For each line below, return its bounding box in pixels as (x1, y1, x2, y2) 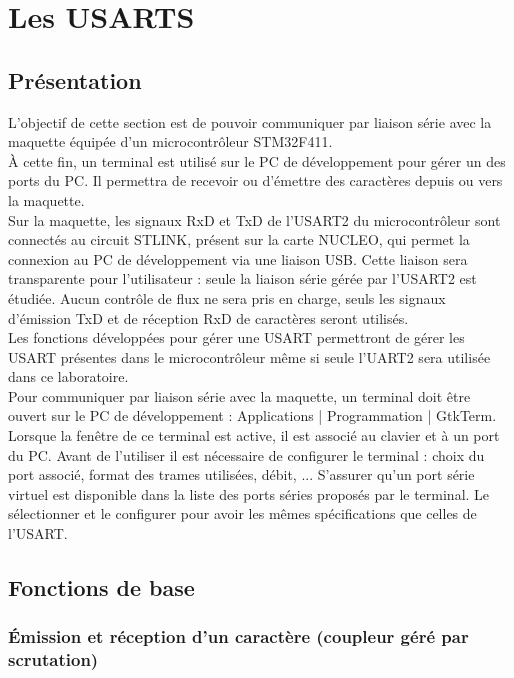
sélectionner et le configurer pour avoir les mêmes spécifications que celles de (8, 503, 477, 524)
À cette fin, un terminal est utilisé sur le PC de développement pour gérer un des (8, 150, 506, 171)
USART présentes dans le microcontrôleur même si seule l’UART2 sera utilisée (8, 346, 491, 367)
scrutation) (8, 647, 99, 672)
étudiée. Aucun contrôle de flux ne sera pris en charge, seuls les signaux (8, 287, 446, 308)
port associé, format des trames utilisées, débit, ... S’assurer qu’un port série (8, 464, 475, 485)
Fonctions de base (8, 572, 195, 603)
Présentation (8, 64, 142, 95)
